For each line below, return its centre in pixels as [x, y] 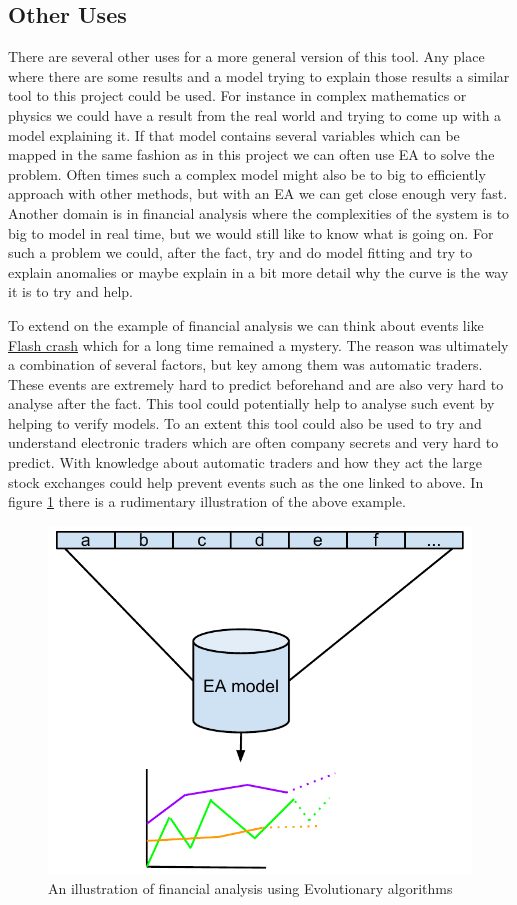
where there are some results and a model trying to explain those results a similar [259, 75]
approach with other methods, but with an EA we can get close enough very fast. [258, 193]
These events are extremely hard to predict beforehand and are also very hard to [256, 383]
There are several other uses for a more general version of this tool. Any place [246, 56]
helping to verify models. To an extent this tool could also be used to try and [245, 422]
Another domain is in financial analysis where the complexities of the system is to [259, 212]
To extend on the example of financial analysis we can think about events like [246, 324]
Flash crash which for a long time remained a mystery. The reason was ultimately [258, 344]
